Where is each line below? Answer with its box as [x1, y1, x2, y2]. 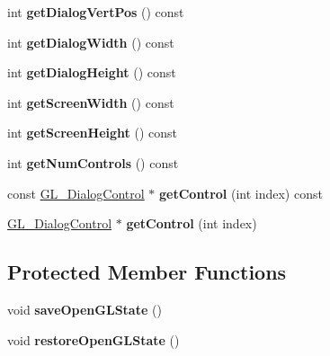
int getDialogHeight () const [7, 63, 176, 82]
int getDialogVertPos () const [7, 3, 184, 21]
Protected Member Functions [7, 258, 287, 286]
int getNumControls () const [7, 153, 179, 172]
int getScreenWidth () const [7, 93, 174, 111]
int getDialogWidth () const [7, 32, 174, 51]
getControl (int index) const [159, 183, 323, 202]
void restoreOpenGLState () [7, 330, 180, 349]
